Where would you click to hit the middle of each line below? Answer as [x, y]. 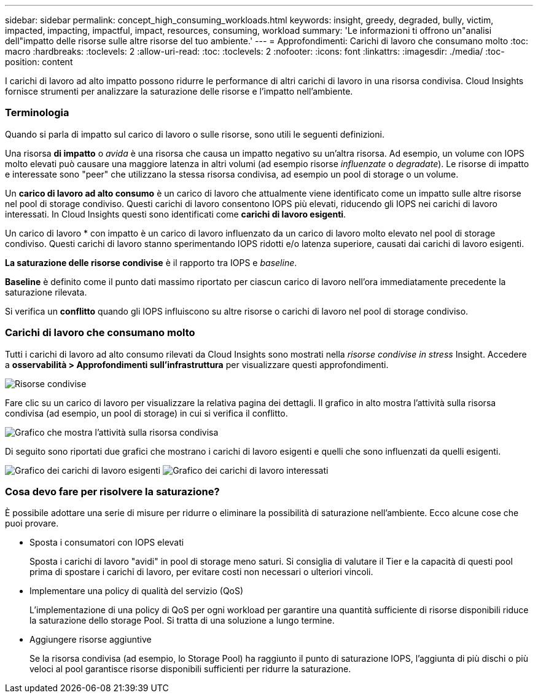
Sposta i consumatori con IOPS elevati [107, 543]
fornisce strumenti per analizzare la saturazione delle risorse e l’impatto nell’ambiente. [179, 91]
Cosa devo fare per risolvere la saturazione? [112, 491]
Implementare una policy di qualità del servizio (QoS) [137, 591]
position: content [39, 62]
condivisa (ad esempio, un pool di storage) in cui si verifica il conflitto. [146, 413]
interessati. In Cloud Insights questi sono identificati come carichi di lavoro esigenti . [176, 214]
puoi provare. [32, 523]
